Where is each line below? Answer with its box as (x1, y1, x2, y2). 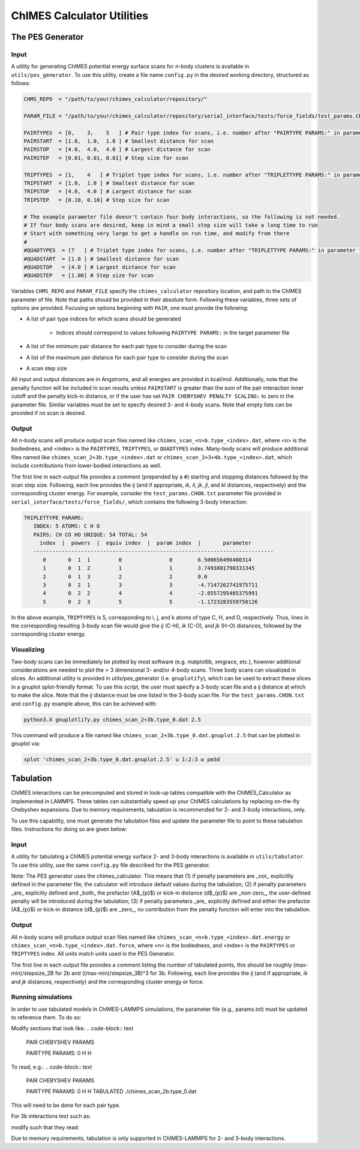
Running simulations (11, 993, 73, 1001)
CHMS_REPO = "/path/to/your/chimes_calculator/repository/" (23, 96, 208, 103)
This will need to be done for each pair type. (11, 1102, 121, 1109)
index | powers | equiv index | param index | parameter (39, 539, 252, 546)
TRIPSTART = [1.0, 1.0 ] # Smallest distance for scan (23, 179, 195, 186)
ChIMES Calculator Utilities (11, 9, 149, 22)
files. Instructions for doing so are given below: (11, 825, 127, 833)
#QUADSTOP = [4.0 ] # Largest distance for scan (23, 264, 176, 270)
